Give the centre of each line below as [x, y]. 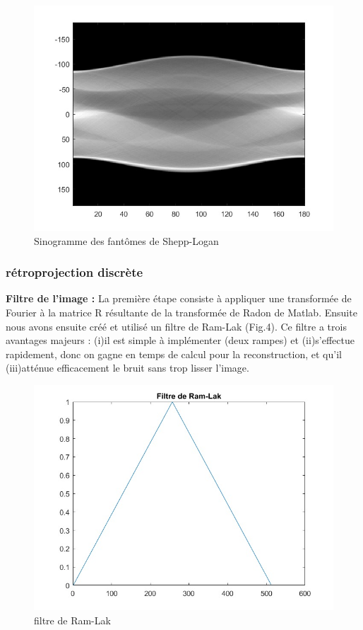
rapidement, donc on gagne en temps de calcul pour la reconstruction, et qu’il [174, 354]
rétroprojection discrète [75, 272]
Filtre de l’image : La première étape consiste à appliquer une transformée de [179, 298]
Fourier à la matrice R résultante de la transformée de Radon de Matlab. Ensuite [181, 312]
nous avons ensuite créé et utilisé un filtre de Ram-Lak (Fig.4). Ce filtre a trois [176, 326]
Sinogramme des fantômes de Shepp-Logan [126, 240]
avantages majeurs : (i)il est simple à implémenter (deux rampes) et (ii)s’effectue [180, 340]
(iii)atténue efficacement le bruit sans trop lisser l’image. [127, 368]
